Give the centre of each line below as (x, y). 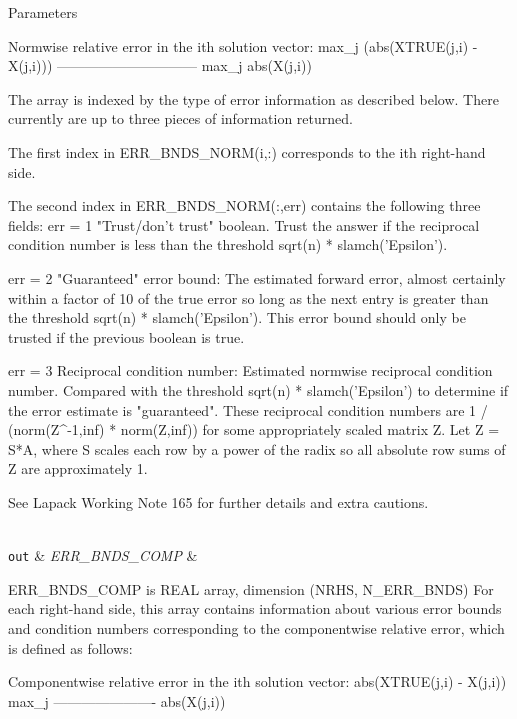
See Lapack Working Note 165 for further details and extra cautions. (218, 501)
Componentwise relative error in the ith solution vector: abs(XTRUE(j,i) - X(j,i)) (257, 681)
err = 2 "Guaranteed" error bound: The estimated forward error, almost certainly (257, 277)
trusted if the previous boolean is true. (126, 336)
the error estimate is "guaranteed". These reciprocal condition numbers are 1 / (248, 409)
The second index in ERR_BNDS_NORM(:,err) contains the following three (244, 205)
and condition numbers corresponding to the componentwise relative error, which (256, 627)
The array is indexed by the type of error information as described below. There (253, 98)
